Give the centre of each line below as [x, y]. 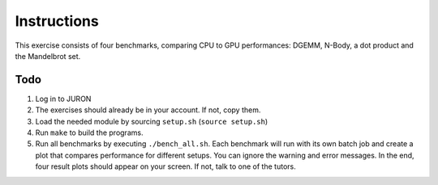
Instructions [57, 21]
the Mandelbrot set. [48, 56]
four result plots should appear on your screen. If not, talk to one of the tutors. [165, 166]
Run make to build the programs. [89, 132]
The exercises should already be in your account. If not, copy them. [148, 110]
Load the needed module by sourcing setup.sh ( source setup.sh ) [152, 121]
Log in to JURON [63, 99]
